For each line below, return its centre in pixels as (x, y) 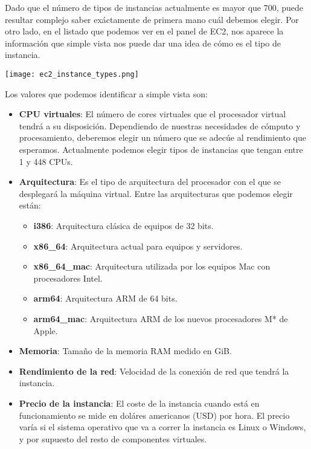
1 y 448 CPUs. (46, 161)
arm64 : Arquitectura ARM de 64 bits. (105, 298)
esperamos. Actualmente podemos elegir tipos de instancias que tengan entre (161, 149)
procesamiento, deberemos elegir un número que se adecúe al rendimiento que (163, 137)
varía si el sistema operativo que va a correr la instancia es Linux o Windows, (162, 427)
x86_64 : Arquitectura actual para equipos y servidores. (138, 246)
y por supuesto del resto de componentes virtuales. (113, 438)
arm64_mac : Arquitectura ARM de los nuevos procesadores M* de (161, 318)
